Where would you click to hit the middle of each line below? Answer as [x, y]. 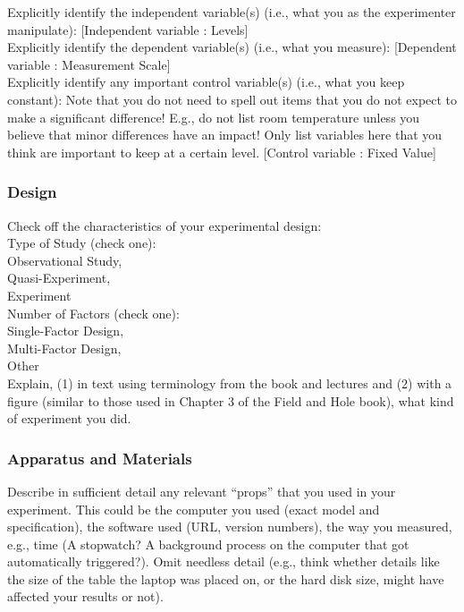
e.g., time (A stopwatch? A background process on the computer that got [208, 544]
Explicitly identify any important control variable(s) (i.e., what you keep [206, 82]
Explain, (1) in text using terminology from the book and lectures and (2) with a [230, 382]
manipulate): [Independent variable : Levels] [128, 29]
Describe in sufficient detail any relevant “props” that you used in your [202, 491]
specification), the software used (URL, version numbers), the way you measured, [230, 527]
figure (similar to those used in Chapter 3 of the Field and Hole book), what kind [231, 400]
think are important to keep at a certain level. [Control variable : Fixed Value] [222, 152]
